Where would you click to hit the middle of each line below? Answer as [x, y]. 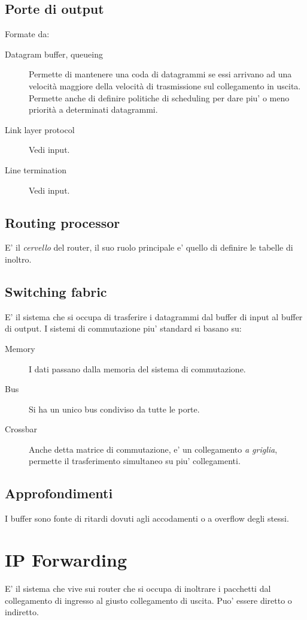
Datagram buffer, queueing [54, 54]
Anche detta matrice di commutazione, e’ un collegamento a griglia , [153, 449]
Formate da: [27, 34]
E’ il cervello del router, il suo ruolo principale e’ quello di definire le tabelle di [149, 247]
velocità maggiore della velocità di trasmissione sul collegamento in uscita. [165, 85]
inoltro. [18, 259]
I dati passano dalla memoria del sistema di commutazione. [137, 368]
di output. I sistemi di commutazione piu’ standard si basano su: [123, 328]
